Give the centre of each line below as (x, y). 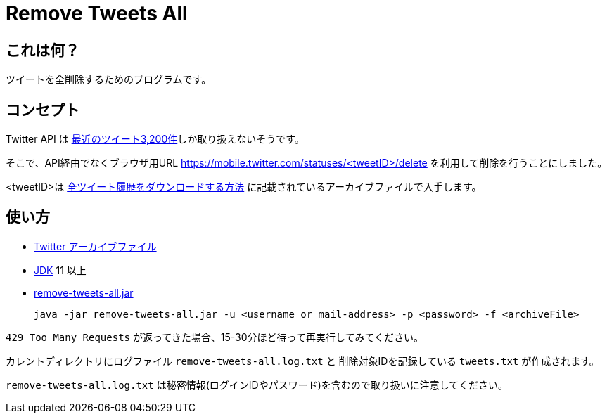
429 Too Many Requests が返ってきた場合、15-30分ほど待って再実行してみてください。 (215, 337)
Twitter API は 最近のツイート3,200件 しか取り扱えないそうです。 (155, 139)
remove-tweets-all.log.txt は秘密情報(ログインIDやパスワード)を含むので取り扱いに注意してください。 (257, 385)
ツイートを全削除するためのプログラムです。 (109, 79)
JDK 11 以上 (60, 270)
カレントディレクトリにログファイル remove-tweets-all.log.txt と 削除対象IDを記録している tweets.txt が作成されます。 (302, 361)
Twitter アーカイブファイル (95, 246)
